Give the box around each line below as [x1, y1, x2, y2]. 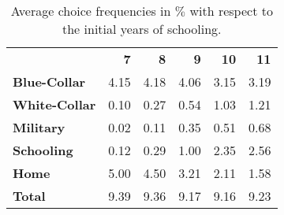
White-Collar [13, 95, 96, 113]
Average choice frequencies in [10, 2, 171, 20]
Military [13, 118, 65, 136]
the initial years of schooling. [62, 20, 222, 38]
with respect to [189, 2, 273, 20]
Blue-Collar [13, 72, 86, 91]
